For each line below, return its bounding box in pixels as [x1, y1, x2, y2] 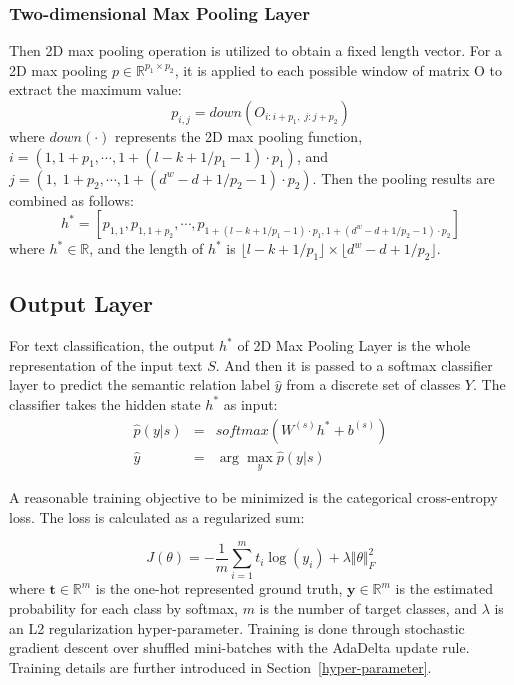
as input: [223, 393, 278, 414]
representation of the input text [9, 354, 203, 375]
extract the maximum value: [9, 79, 182, 100]
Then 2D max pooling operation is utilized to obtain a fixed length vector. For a [9, 40, 502, 61]
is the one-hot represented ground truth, [95, 578, 343, 599]
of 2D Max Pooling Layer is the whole [237, 335, 471, 356]
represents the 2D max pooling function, [115, 126, 363, 146]
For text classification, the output [9, 335, 215, 356]
